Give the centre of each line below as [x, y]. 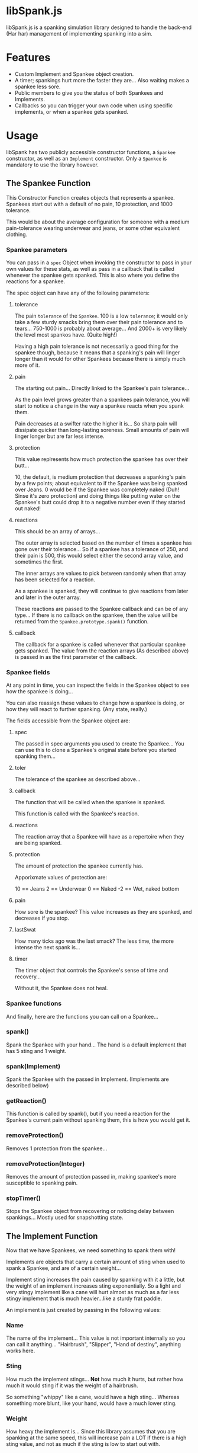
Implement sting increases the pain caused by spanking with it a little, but [95, 1280]
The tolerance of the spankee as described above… [77, 779]
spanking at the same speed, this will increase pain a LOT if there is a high [96, 1438]
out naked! [28, 508]
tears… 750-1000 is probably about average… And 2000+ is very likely [101, 328]
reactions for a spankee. [36, 281]
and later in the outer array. [48, 597]
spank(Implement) [33, 1066]
